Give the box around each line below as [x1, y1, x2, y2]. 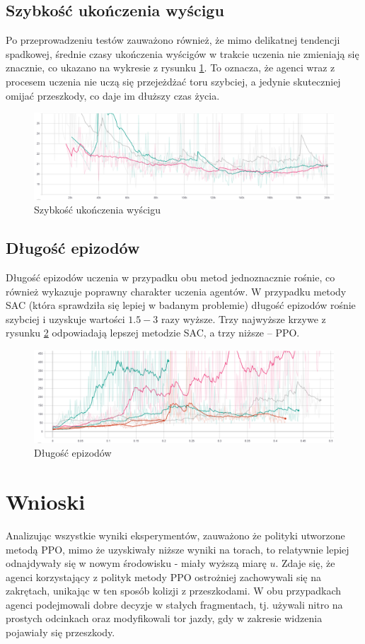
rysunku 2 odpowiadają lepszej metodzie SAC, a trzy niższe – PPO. [6, 325, 300, 340]
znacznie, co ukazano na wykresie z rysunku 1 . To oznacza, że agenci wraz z [6, 60, 335, 75]
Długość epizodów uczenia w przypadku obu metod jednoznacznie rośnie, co [6, 269, 335, 284]
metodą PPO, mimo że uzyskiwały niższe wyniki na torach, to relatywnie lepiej [6, 541, 349, 556]
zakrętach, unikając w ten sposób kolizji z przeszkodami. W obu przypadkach [6, 583, 342, 598]
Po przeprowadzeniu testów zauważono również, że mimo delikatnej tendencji [6, 33, 340, 47]
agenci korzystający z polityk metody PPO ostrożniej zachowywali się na [6, 569, 321, 584]
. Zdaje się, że [275, 556, 335, 570]
